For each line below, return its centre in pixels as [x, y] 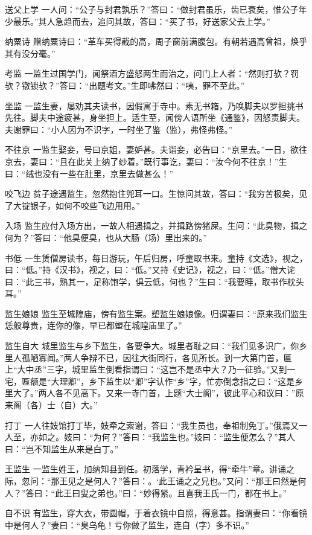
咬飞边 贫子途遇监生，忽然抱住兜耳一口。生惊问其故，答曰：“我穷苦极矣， [152, 194]
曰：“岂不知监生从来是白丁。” [62, 448]
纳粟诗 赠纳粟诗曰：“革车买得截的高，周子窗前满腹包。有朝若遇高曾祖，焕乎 [156, 41]
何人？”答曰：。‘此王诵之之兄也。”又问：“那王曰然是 [196, 481]
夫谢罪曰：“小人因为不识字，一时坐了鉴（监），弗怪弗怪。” [119, 129]
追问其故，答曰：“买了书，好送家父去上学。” [184, 21]
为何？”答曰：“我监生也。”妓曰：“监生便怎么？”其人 [194, 437]
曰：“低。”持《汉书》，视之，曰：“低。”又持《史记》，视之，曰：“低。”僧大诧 [150, 270]
